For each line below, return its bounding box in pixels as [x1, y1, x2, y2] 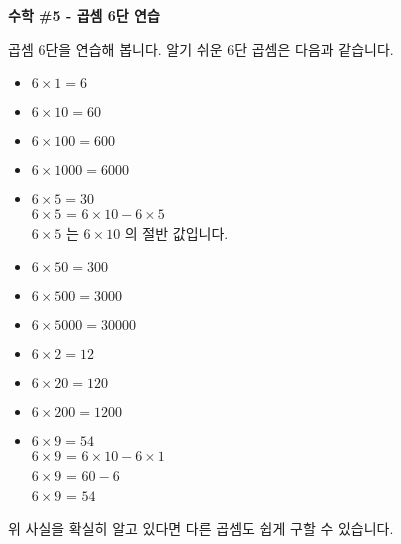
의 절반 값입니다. [124, 222, 229, 243]
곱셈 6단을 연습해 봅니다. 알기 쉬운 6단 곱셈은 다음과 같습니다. [8, 38, 394, 59]
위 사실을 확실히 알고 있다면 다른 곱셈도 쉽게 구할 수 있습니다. [8, 518, 394, 539]
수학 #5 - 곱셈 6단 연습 [8, 5, 160, 25]
